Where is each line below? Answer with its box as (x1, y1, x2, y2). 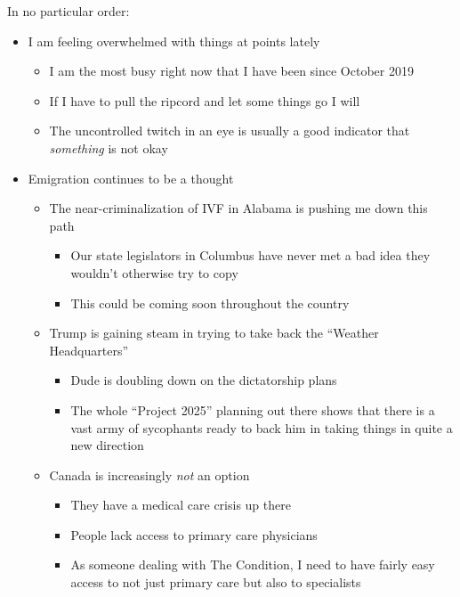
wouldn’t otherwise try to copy (70, 263, 238, 282)
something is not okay (49, 138, 168, 157)
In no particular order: (7, 2, 130, 20)
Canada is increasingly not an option (49, 465, 250, 484)
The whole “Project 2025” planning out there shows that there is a (70, 400, 435, 419)
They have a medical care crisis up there (70, 495, 291, 514)
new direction (70, 436, 144, 454)
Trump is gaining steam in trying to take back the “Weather (49, 323, 379, 342)
